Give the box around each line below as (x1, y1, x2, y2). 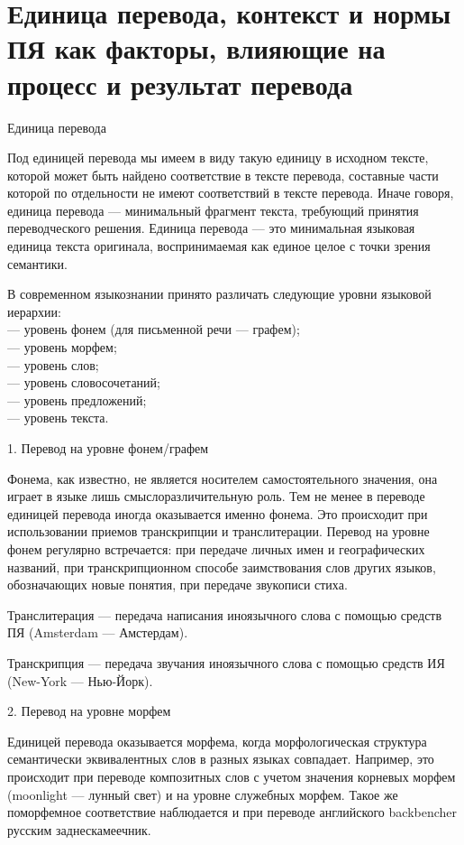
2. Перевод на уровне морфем (7, 701, 171, 720)
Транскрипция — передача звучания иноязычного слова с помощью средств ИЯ (7, 653, 445, 672)
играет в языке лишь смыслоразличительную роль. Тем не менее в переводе (7, 487, 425, 506)
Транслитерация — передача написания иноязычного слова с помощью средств (7, 605, 442, 624)
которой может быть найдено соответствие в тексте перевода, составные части (7, 165, 439, 184)
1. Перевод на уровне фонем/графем (7, 439, 209, 457)
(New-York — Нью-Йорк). (7, 671, 153, 690)
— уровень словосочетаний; (7, 373, 160, 392)
